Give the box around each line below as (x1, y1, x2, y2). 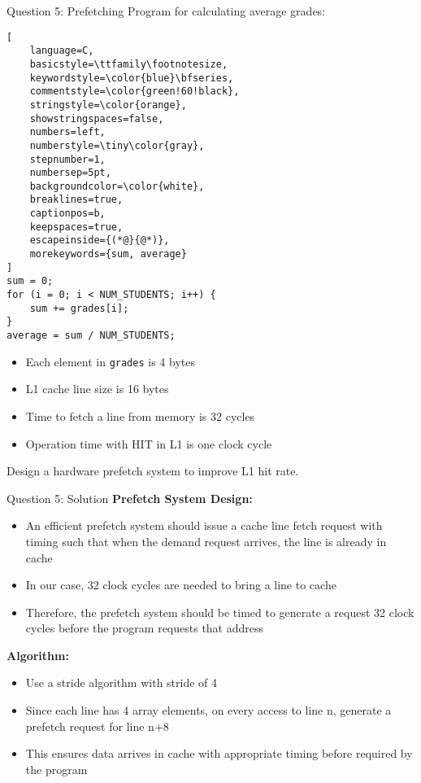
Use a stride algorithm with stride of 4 (25, 674, 218, 691)
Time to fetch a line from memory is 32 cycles (25, 407, 255, 424)
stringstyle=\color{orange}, (29, 98, 187, 111)
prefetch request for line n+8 (25, 717, 169, 734)
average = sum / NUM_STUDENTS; (7, 330, 176, 342)
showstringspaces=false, (29, 112, 164, 125)
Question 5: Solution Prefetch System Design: (7, 489, 253, 506)
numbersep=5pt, (29, 167, 111, 179)
